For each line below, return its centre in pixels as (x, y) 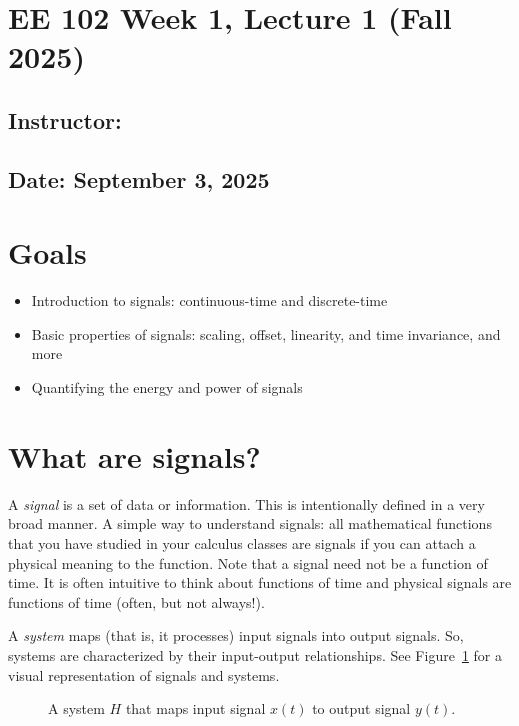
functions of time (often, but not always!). (136, 601)
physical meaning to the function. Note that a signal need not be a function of (248, 562)
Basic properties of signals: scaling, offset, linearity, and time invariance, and (266, 333)
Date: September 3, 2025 (139, 178)
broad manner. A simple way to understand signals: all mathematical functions (250, 523)
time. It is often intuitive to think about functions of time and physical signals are (260, 582)
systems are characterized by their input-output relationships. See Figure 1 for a (255, 654)
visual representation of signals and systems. (144, 674)
